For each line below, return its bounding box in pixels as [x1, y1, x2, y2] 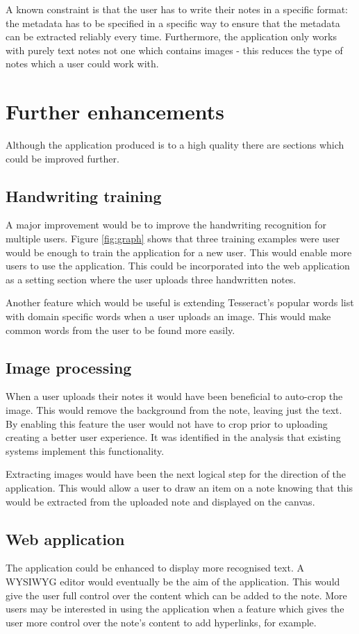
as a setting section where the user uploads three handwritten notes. [6, 272, 297, 286]
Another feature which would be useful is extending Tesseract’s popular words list [6, 295, 354, 310]
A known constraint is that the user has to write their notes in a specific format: [6, 2, 348, 16]
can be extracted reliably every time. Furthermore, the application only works [6, 29, 337, 44]
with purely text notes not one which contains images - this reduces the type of [6, 42, 343, 57]
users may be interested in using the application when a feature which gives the [6, 601, 344, 616]
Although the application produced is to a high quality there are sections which [6, 137, 344, 152]
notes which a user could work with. [6, 56, 159, 71]
